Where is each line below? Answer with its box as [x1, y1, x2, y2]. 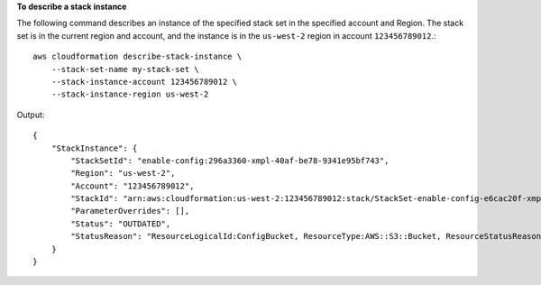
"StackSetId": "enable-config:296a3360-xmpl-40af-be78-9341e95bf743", [70, 155, 390, 166]
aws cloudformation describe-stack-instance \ [32, 51, 243, 62]
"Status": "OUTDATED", [70, 218, 171, 229]
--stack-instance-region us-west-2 [50, 89, 209, 99]
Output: [16, 109, 45, 120]
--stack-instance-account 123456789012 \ [50, 77, 238, 87]
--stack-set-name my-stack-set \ [50, 64, 200, 74]
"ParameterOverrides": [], [70, 206, 190, 216]
